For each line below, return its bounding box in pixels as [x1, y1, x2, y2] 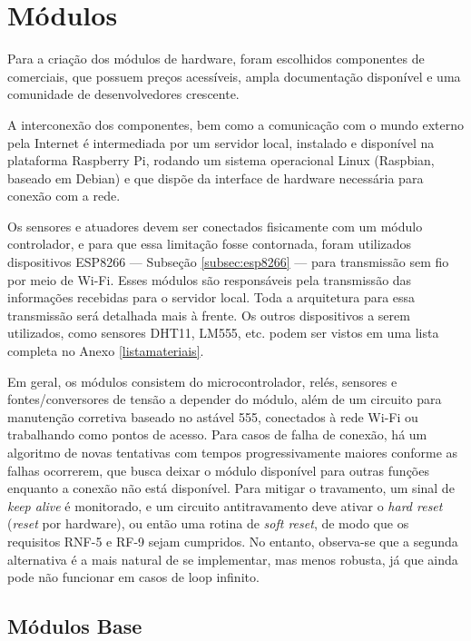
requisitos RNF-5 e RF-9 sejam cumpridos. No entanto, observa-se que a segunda [7, 531, 458, 550]
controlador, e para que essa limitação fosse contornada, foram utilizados [7, 234, 412, 253]
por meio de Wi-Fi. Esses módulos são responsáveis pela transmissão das [7, 270, 412, 289]
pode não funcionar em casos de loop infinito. [7, 567, 260, 587]
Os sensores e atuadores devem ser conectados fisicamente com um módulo [7, 216, 423, 235]
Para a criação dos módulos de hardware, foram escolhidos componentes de [7, 49, 425, 68]
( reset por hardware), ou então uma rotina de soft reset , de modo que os [7, 514, 409, 533]
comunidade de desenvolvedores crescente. [7, 84, 240, 104]
